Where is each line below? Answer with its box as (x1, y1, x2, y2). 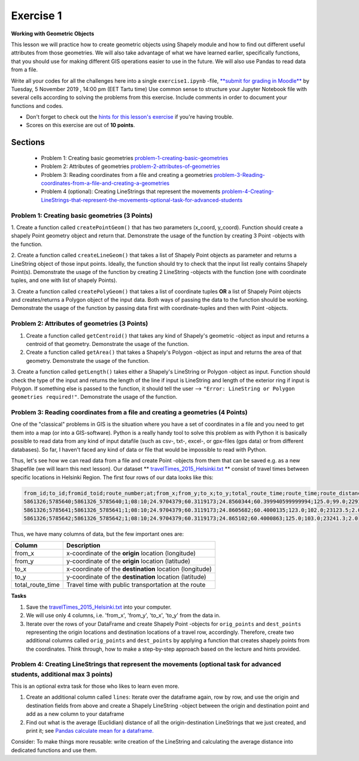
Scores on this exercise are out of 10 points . (26, 122, 135, 129)
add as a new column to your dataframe (26, 711, 124, 718)
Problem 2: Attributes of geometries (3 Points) (11, 320, 148, 328)
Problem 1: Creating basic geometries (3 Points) (11, 211, 153, 219)
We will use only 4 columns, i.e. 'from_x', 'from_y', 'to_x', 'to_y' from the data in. (26, 612, 221, 619)
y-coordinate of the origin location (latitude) (66, 557, 191, 566)
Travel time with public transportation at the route (66, 580, 206, 589)
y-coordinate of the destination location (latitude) (66, 573, 206, 581)
